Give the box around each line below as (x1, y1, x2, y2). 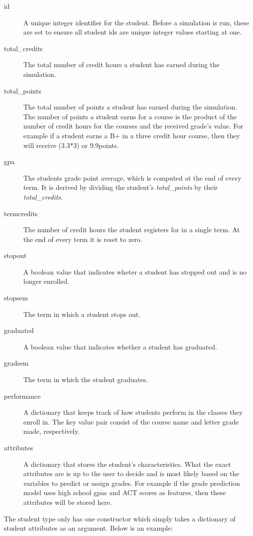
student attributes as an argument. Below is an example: (4, 523, 173, 533)
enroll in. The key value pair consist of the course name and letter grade (23, 416, 239, 426)
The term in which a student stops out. (23, 309, 141, 319)
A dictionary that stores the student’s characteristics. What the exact (23, 459, 231, 469)
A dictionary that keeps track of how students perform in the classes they (23, 407, 243, 417)
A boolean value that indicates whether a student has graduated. (23, 341, 217, 351)
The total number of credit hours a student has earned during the (23, 59, 219, 70)
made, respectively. (23, 426, 80, 436)
